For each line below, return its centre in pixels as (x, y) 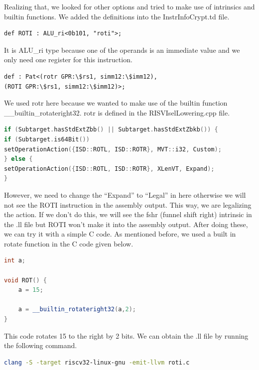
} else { (18, 159)
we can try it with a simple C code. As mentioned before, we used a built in (120, 234)
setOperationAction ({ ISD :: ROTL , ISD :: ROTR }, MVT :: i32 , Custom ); (113, 149)
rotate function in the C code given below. (69, 243)
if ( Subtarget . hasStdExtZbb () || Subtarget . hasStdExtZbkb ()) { (111, 130)
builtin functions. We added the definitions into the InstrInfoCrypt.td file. (117, 16)
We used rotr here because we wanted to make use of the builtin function (116, 103)
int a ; (15, 261)
